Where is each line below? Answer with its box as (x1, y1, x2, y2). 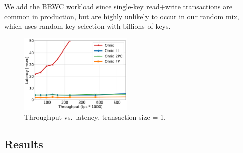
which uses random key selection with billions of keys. (4, 21, 171, 31)
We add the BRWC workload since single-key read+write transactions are (4, 1, 232, 11)
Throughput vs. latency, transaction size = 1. (24, 111, 166, 122)
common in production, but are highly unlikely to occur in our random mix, (4, 11, 239, 21)
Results (4, 136, 43, 151)
